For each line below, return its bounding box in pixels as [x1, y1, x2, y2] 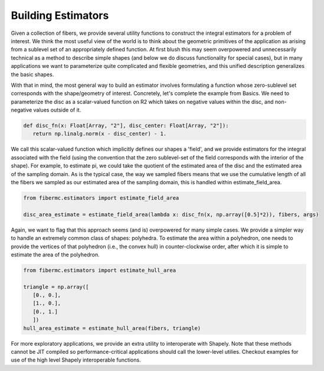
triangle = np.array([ [23, 284, 89, 290]
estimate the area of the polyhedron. [11, 251, 100, 258]
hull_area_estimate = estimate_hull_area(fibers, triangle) [23, 325, 201, 331]
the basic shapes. [11, 71, 54, 78]
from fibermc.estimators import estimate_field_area [23, 194, 179, 201]
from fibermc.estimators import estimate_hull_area [23, 266, 176, 274]
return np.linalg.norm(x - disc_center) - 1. [32, 131, 167, 137]
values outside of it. [33, 106, 81, 113]
